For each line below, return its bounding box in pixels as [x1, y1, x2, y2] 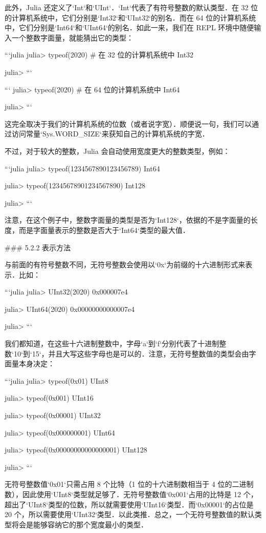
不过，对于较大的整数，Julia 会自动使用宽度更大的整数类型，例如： [5, 145, 230, 156]
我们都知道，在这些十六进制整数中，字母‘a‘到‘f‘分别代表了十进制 [5, 338, 219, 349]
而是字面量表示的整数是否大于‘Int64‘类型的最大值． [18, 224, 190, 235]
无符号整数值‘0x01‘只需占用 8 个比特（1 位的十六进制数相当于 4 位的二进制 [5, 479, 254, 489]
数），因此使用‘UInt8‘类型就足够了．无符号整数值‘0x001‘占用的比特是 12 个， [5, 489, 258, 499]
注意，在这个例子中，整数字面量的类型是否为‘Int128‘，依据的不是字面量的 [5, 214, 251, 225]
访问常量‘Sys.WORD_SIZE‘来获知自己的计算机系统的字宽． [11, 128, 209, 139]
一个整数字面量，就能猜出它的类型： [11, 32, 134, 43]
